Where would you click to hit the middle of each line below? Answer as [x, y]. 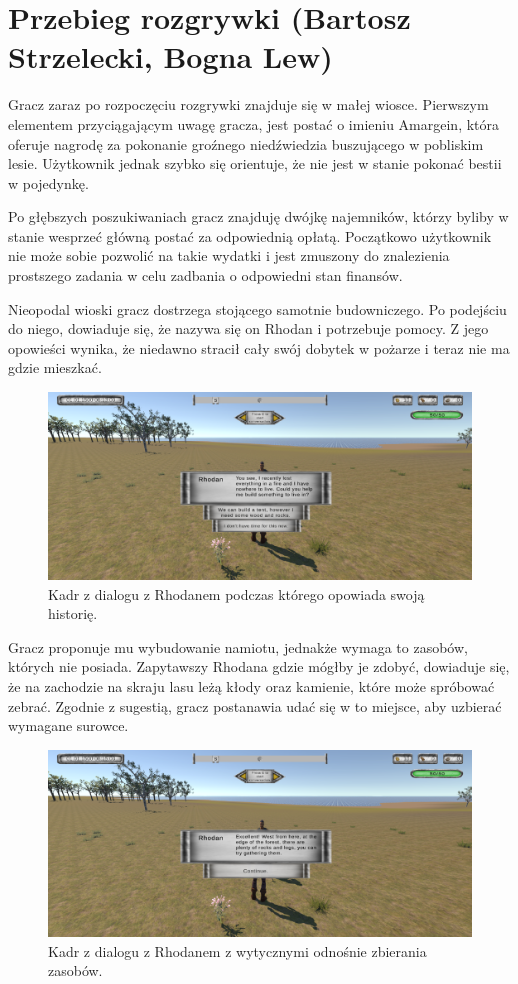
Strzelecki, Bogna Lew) [170, 56]
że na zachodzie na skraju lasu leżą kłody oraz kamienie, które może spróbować [251, 685]
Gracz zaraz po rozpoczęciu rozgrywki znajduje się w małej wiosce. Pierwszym [248, 104]
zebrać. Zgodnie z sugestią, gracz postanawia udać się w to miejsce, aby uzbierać [255, 705]
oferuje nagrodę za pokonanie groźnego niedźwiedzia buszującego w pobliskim [246, 143]
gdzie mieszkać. [55, 367]
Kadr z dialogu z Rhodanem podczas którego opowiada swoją [236, 593]
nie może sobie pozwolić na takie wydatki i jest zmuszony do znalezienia [229, 255]
